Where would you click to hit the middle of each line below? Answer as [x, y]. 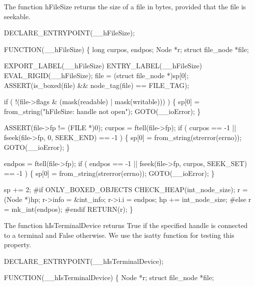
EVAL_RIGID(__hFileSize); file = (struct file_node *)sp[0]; [96, 75]
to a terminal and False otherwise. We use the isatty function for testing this [119, 235]
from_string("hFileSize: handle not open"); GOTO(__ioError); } [102, 111]
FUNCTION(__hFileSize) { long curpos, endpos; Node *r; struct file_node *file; [127, 49]
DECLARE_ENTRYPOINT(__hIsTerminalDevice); [84, 261]
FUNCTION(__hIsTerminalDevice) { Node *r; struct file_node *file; [109, 277]
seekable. [17, 16]
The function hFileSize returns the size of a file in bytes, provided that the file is [125, 6]
